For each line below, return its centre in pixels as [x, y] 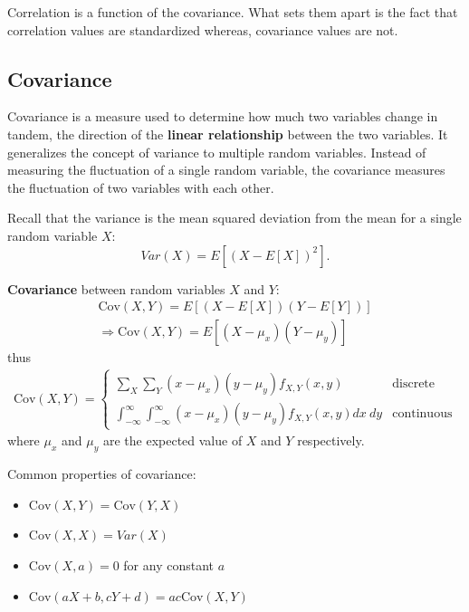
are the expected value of [172, 440]
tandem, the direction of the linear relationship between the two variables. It [228, 134]
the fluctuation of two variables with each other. [141, 187]
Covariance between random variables [116, 288]
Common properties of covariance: [102, 474]
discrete [414, 384]
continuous [422, 414]
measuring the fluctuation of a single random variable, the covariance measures [226, 170]
